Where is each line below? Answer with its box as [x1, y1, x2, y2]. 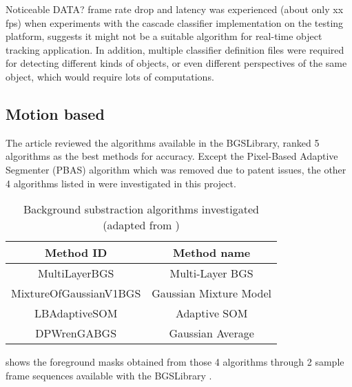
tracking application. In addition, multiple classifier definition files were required [6, 42, 344, 56]
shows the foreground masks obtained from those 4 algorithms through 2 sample [6, 355, 344, 369]
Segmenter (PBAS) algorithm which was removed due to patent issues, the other [6, 162, 346, 176]
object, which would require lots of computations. [6, 69, 214, 83]
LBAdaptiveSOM [34, 305, 118, 322]
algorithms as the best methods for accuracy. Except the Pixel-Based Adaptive [6, 149, 338, 163]
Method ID [44, 244, 107, 261]
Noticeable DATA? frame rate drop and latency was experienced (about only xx [6, 2, 344, 16]
